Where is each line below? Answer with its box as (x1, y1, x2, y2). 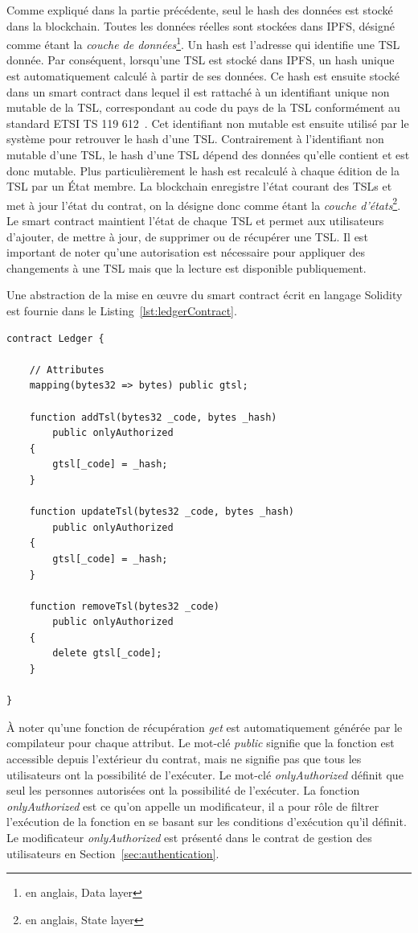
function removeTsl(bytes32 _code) (29, 600, 219, 612)
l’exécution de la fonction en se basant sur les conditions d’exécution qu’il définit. (6, 813, 407, 830)
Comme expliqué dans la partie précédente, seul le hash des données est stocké (6, 2, 393, 18)
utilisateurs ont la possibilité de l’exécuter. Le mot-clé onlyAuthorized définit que (6, 766, 404, 783)
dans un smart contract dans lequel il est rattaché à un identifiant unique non (6, 83, 390, 100)
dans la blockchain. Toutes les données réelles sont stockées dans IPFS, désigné (6, 17, 395, 34)
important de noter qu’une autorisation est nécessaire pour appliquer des (6, 244, 365, 261)
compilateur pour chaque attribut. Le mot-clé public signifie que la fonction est (6, 734, 395, 751)
